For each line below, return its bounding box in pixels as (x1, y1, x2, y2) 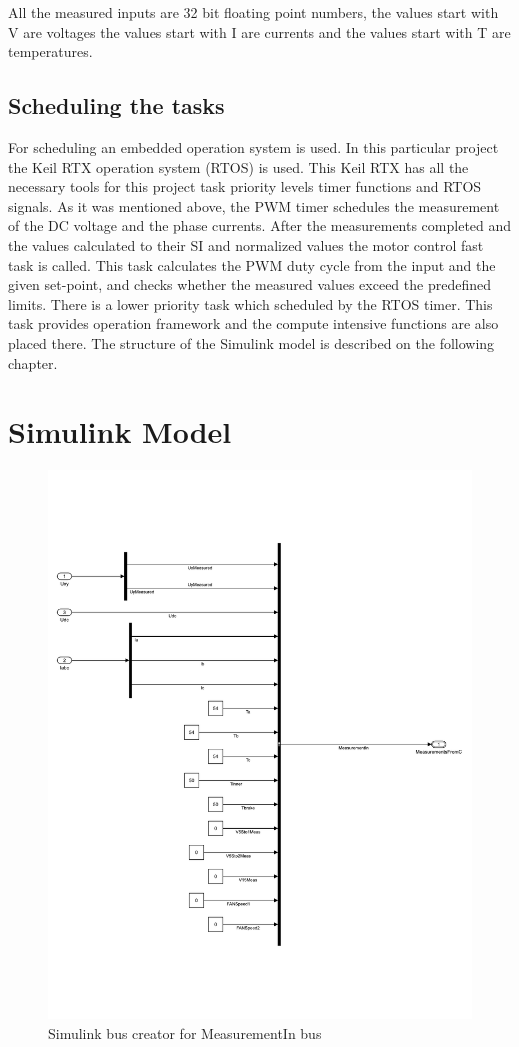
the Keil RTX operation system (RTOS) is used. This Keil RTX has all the (8, 156, 469, 177)
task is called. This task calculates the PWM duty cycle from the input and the (8, 254, 496, 275)
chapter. (8, 352, 58, 373)
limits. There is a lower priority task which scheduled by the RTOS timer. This (8, 293, 493, 314)
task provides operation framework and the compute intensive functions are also (8, 313, 499, 334)
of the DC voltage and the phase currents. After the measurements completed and (8, 215, 512, 236)
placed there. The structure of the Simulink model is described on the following (8, 332, 495, 353)
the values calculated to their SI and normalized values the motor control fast (8, 234, 484, 255)
